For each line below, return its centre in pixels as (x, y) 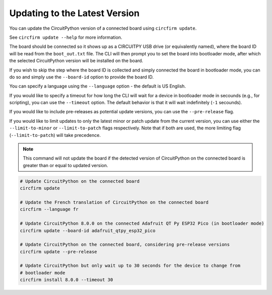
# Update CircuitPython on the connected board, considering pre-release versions (125, 245)
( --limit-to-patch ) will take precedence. (55, 135)
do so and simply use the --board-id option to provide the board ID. (81, 77)
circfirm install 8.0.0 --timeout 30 (66, 280)
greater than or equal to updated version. (65, 165)
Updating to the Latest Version (74, 13)
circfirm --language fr (49, 209)
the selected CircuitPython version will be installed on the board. (76, 61)
